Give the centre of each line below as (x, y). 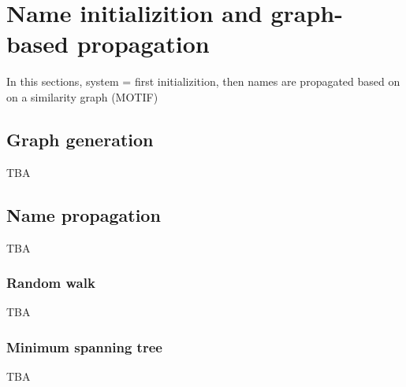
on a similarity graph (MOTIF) (82, 96)
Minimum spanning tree (84, 346)
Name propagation (84, 214)
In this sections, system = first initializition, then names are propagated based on (203, 81)
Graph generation (80, 139)
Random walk (51, 283)
